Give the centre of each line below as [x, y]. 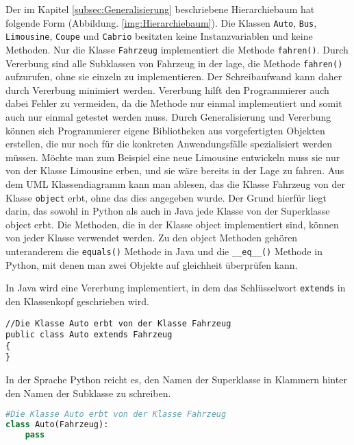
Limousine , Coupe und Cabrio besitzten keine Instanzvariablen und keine [159, 36]
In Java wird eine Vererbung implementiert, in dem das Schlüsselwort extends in [176, 288]
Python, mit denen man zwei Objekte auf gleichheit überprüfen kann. [152, 264]
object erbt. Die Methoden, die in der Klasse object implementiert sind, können [172, 224]
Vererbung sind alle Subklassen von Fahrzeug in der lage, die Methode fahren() [174, 63]
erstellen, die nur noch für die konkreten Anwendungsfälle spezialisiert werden [169, 144]
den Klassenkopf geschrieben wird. [77, 301]
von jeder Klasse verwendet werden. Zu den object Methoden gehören [152, 238]
